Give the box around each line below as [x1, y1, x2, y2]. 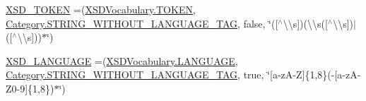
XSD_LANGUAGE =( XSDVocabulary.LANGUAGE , [6, 53, 238, 68]
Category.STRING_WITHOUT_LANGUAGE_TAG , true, [6, 67, 264, 82]
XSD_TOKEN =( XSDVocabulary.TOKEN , [6, 2, 196, 16]
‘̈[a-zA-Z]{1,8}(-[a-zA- [267, 67, 361, 82]
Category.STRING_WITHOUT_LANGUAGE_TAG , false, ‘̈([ [6, 16, 278, 30]
